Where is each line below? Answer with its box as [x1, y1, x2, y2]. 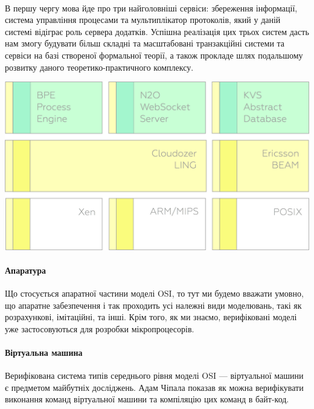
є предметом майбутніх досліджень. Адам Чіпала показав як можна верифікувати [5, 381, 304, 393]
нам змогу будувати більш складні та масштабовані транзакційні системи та [5, 37, 285, 50]
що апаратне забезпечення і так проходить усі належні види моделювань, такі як [5, 298, 302, 311]
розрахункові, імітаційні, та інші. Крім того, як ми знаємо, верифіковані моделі [5, 311, 297, 323]
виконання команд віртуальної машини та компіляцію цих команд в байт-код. [5, 393, 289, 405]
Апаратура [5, 263, 46, 276]
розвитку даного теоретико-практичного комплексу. [5, 60, 194, 73]
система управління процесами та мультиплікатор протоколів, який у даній [5, 13, 281, 26]
